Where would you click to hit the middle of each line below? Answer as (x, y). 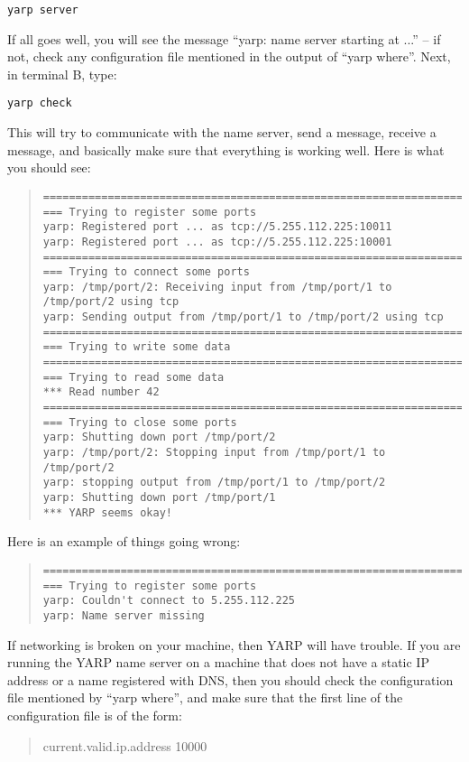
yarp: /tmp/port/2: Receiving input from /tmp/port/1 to (217, 287)
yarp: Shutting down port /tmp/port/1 (159, 497)
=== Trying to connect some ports (146, 272)
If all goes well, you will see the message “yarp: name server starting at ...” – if (224, 38)
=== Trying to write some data (137, 347)
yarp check (40, 103)
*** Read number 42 (101, 392)
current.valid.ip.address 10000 (125, 745)
